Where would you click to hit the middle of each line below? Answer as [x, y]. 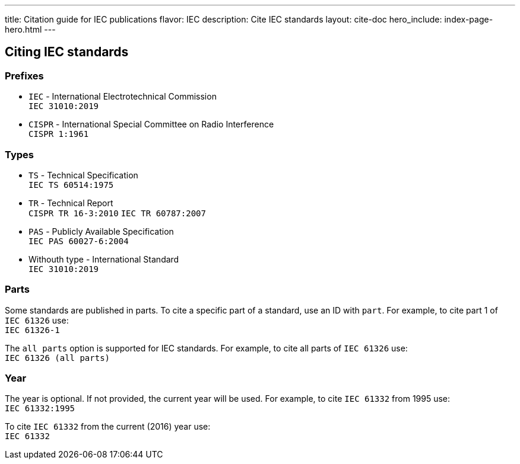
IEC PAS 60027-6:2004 [79, 241]
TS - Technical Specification [83, 175]
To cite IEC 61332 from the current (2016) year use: [108, 427]
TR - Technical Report [71, 203]
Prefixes [24, 76]
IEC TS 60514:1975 [71, 185]
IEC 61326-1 [32, 330]
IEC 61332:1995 [40, 409]
